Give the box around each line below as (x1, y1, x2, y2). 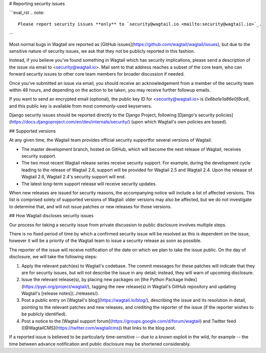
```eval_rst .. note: (9, 10, 44, 16)
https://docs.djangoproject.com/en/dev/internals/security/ (10, 119, 129, 125)
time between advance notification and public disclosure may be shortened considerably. (9, 341, 191, 347)
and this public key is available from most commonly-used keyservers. (9, 103, 152, 109)
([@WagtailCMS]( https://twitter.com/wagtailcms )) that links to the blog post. (21, 325, 176, 331)
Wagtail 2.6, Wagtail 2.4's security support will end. (21, 174, 126, 180)
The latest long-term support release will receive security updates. (21, 181, 157, 187)
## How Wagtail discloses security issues (9, 213, 94, 219)
